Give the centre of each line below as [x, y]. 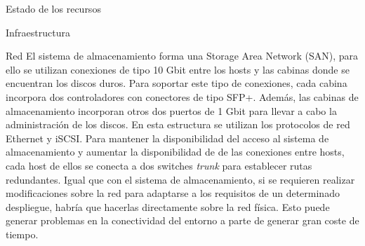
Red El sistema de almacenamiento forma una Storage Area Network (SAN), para [182, 56]
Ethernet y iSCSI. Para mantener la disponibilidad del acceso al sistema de [167, 138]
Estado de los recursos [53, 8]
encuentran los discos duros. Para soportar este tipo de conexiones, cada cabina [177, 83]
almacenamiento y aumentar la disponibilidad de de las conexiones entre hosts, [175, 152]
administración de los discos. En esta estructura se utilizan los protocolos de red [178, 124]
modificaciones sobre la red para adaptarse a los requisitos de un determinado [173, 193]
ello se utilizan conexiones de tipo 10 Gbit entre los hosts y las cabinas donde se [178, 69]
